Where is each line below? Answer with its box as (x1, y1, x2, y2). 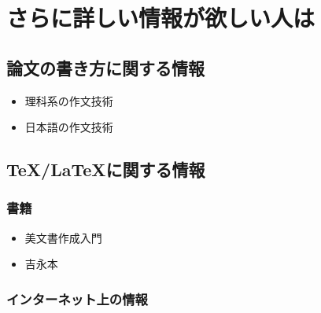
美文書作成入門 (24, 229, 102, 245)
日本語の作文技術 (24, 119, 113, 135)
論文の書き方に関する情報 (6, 55, 205, 79)
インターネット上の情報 (6, 289, 148, 308)
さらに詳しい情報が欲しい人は (6, 2, 315, 34)
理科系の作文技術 (24, 92, 113, 109)
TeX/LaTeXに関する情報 (6, 157, 205, 182)
